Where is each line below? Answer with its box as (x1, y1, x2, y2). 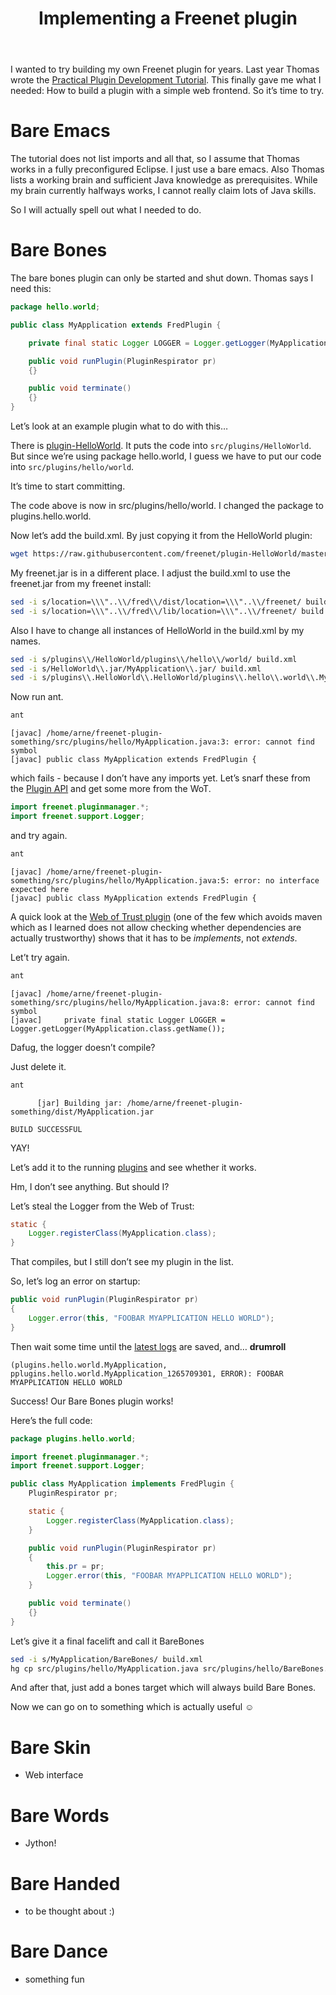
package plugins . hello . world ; (10, 1433, 137, 1444)
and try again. (10, 829, 68, 841)
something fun (24, 1973, 85, 1986)
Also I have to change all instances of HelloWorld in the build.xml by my (10, 624, 305, 636)
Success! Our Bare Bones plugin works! (10, 1395, 174, 1407)
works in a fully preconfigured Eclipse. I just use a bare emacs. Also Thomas (10, 163, 325, 176)
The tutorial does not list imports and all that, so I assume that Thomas (10, 153, 300, 165)
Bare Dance (10, 1940, 108, 1963)
